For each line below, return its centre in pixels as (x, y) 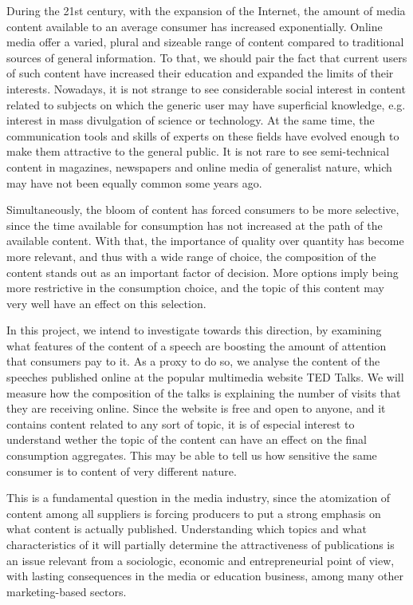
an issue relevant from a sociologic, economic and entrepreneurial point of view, (201, 560)
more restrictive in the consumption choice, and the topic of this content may (195, 288)
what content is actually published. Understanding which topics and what (187, 529)
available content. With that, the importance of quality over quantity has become (205, 241)
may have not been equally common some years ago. (134, 182)
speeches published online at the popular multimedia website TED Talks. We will (205, 377)
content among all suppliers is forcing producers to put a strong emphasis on (194, 513)
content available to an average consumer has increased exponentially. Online (195, 26)
